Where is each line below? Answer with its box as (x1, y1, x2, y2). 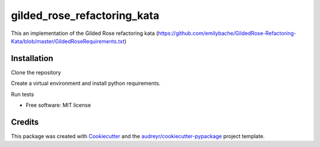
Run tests (11, 91, 34, 98)
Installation (11, 53, 53, 63)
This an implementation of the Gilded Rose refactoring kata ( (11, 30, 158, 37)
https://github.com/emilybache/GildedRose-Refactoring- (158, 30, 296, 37)
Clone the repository (11, 69, 62, 76)
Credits (11, 117, 39, 127)
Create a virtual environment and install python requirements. (11, 80, 161, 87)
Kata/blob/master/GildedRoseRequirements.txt (11, 37, 125, 44)
